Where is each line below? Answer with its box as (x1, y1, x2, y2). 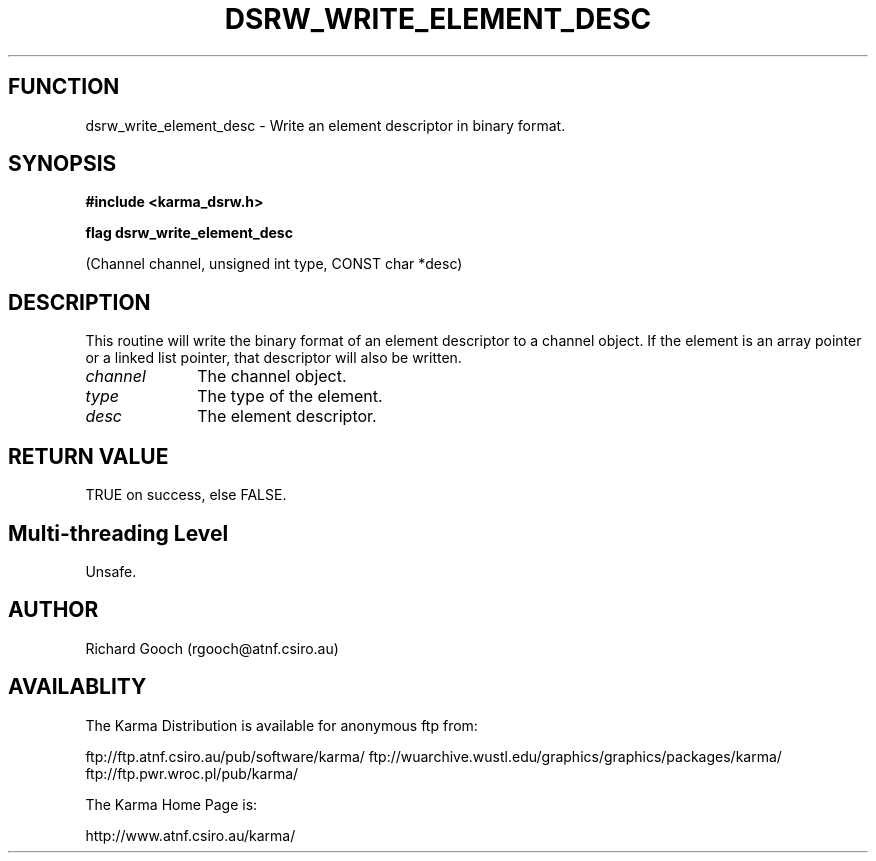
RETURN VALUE (8, 443, 169, 469)
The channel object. (197, 366, 347, 387)
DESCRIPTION (8, 289, 151, 315)
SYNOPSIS (8, 151, 117, 177)
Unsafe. (85, 562, 137, 580)
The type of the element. (197, 386, 383, 407)
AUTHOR (8, 597, 99, 623)
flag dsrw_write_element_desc (85, 224, 293, 242)
